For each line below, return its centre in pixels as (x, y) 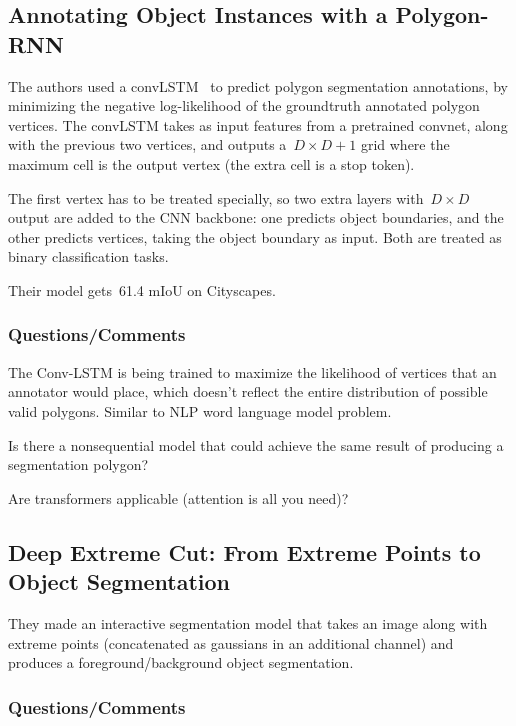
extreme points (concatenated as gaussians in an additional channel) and (231, 642)
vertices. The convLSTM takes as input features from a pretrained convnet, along (258, 124)
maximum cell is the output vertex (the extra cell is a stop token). (211, 163)
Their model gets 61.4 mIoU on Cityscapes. (142, 289)
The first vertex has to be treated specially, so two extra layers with (216, 197)
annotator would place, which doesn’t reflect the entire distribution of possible (248, 391)
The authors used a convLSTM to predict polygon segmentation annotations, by (258, 85)
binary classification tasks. (88, 256)
